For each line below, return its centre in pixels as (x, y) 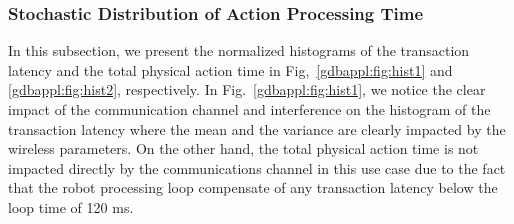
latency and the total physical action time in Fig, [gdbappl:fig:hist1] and (230, 69)
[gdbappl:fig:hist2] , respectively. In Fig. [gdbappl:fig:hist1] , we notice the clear (247, 89)
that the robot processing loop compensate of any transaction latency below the (253, 187)
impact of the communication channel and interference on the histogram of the (249, 109)
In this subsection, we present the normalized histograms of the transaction (239, 50)
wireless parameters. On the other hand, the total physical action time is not (243, 148)
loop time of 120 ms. (71, 206)
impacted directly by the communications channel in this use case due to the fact (257, 167)
